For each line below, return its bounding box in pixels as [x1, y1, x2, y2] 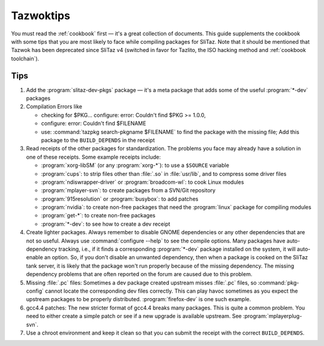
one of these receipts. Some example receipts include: [26, 153, 161, 160]
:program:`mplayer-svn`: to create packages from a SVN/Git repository [41, 187, 216, 194]
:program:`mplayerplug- [243, 312, 302, 320]
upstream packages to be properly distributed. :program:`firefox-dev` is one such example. [26, 296, 251, 303]
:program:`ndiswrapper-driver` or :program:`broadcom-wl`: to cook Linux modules [41, 178, 244, 186]
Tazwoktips [11, 9, 70, 22]
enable [26, 254, 43, 261]
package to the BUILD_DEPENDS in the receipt [41, 136, 155, 144]
